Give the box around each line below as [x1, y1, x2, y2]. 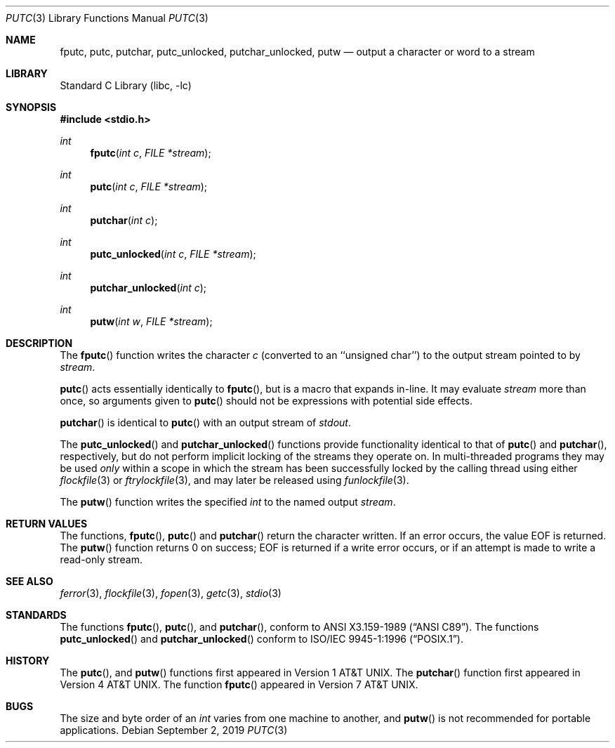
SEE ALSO [6, 575, 53, 587]
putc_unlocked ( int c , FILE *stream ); [90, 248, 256, 260]
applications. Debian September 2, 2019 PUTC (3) [60, 724, 288, 736]
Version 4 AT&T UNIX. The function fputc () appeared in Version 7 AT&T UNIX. [60, 678, 418, 690]
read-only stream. [60, 553, 143, 565]
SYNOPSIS [6, 101, 57, 113]
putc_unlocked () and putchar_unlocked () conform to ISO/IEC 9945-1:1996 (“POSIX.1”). [60, 633, 463, 645]
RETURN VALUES [6, 518, 88, 530]
